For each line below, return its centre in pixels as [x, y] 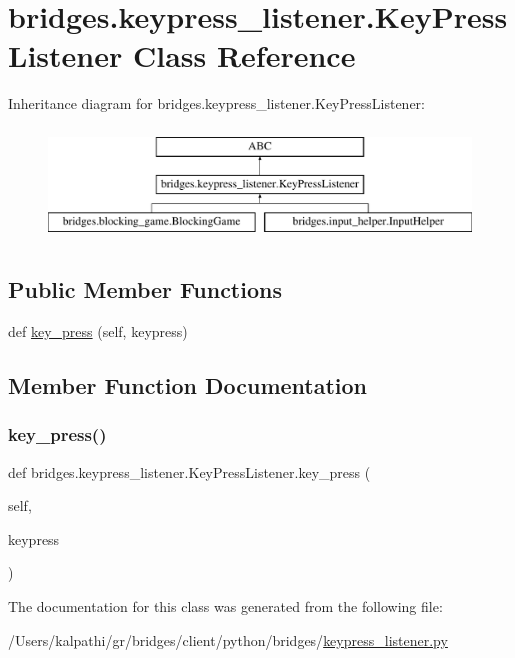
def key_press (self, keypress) [98, 331]
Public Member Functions [145, 289]
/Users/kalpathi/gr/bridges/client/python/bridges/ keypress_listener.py [228, 639]
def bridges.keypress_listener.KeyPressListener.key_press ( [189, 471]
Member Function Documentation [188, 385]
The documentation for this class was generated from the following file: [225, 606]
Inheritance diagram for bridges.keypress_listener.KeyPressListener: [216, 103]
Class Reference [244, 55]
